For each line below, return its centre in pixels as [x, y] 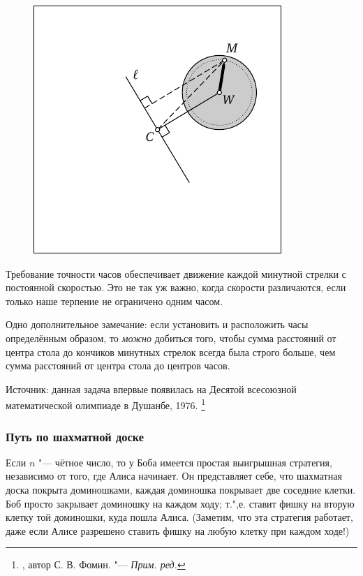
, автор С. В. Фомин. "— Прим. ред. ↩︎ [104, 564]
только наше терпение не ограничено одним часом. [114, 301]
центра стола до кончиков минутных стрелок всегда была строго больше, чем [171, 352]
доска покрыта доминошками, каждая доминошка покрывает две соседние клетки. [181, 489]
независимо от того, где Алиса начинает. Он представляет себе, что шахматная [174, 476]
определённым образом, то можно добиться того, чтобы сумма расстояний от [171, 338]
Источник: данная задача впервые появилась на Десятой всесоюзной [151, 389]
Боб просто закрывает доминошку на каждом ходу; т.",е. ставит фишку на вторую [180, 503]
